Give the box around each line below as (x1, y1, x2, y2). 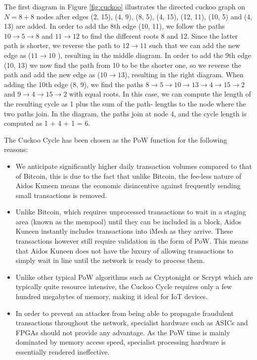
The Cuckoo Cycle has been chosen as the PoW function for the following (4, 134, 227, 145)
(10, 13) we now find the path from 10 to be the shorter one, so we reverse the (4, 59, 241, 70)
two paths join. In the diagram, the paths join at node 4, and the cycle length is (4, 108, 247, 118)
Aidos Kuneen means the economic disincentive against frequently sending (15, 180, 241, 191)
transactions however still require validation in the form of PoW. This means (15, 236, 249, 246)
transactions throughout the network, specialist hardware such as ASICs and (15, 317, 248, 328)
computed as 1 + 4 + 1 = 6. (4, 118, 90, 128)
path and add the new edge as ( (4, 69, 100, 80)
